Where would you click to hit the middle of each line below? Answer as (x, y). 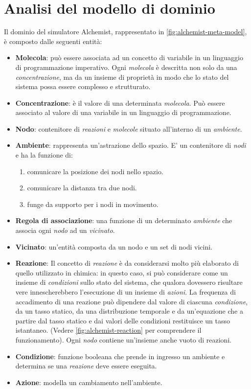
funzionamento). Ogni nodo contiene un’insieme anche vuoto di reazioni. (124, 339)
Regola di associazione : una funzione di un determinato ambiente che (124, 220)
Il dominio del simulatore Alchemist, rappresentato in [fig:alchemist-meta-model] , (125, 32)
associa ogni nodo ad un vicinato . (65, 230)
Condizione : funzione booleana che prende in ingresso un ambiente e (120, 356)
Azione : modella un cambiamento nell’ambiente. (89, 382)
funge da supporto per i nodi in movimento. (93, 204)
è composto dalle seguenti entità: (53, 41)
